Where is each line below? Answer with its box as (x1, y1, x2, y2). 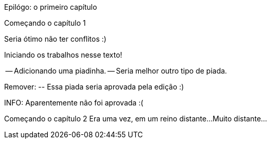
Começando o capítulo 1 (4, 19, 86, 27)
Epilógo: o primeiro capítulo (4, 3, 97, 11)
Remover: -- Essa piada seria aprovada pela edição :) (4, 82, 184, 91)
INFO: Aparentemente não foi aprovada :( (4, 98, 143, 107)
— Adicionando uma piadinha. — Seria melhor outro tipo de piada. (5, 66, 227, 75)
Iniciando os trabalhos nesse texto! (4, 50, 122, 59)
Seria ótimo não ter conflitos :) (4, 34, 106, 43)
